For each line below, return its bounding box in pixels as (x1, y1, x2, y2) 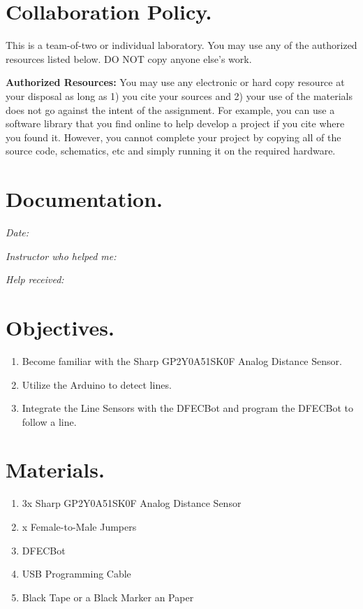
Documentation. (6, 185, 163, 213)
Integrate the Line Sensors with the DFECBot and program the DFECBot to (22, 401, 353, 415)
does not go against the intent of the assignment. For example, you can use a (6, 102, 335, 117)
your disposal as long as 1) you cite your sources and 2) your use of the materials (6, 88, 353, 103)
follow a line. (22, 414, 77, 429)
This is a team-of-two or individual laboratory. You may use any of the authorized (6, 38, 357, 52)
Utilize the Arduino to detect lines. (22, 377, 172, 392)
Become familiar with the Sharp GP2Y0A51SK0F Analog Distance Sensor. (22, 353, 342, 368)
